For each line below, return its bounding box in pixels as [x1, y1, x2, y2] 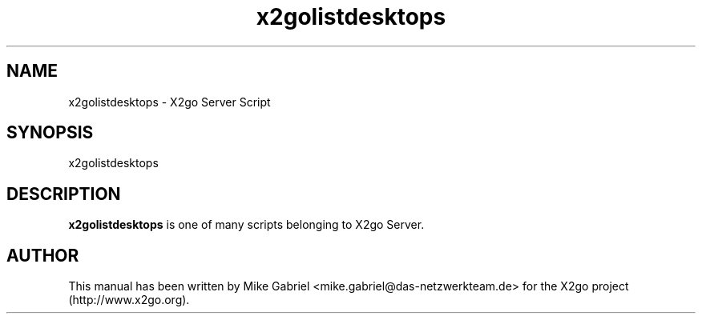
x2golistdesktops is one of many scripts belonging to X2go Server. [68, 218, 425, 232]
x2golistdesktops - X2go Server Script [68, 94, 271, 109]
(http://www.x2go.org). [68, 293, 190, 307]
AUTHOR [6, 245, 79, 266]
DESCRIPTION [6, 183, 121, 204]
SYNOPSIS [6, 122, 94, 143]
